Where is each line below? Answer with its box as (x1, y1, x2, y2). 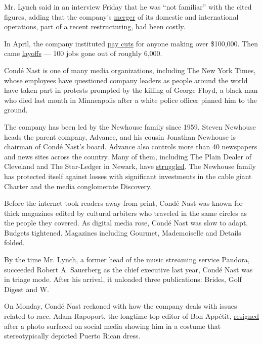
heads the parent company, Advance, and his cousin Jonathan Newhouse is (4, 131, 236, 142)
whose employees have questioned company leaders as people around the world (4, 75, 248, 85)
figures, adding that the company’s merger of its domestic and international (4, 11, 239, 22)
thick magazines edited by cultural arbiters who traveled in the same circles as (4, 207, 247, 218)
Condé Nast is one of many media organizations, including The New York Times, (4, 65, 256, 75)
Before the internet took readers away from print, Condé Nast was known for (4, 198, 243, 208)
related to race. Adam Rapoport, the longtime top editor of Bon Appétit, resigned (4, 311, 259, 321)
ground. (4, 104, 28, 115)
